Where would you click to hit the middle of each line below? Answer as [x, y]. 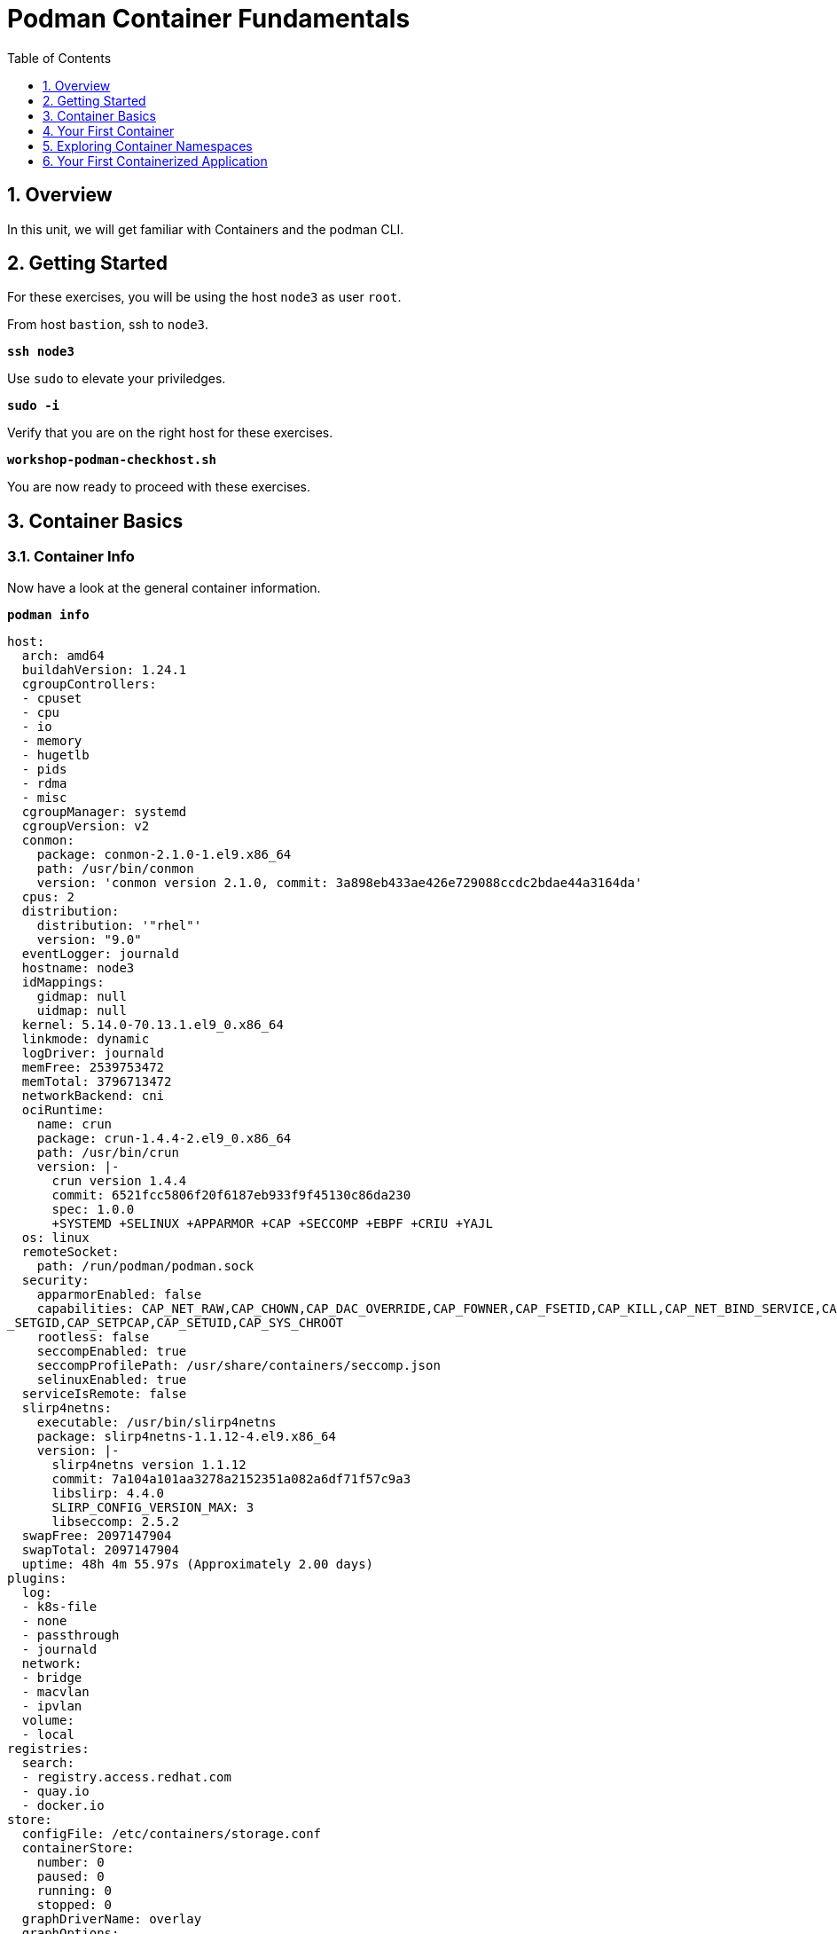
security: [55, 1280]
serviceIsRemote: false [104, 1393]
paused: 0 [70, 1876]
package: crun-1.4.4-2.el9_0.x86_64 [164, 1138]
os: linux [55, 1237]
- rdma [44, 783]
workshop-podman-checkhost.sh [112, 460]
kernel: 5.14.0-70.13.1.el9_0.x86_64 [153, 1024]
